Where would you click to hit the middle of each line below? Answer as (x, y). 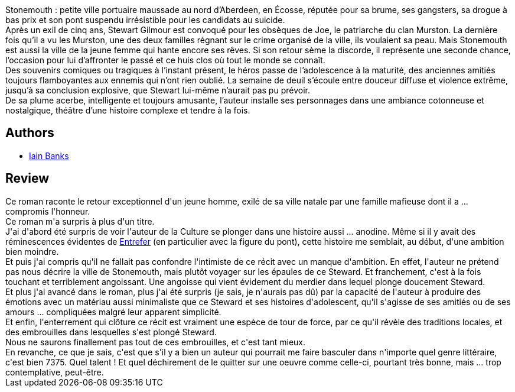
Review (27, 179)
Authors (30, 133)
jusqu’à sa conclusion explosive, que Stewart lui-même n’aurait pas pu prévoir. (158, 90)
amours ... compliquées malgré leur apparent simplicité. (113, 312)
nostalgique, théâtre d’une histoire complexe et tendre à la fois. (128, 110)
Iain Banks (49, 155)
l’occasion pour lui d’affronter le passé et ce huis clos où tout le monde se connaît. (165, 60)
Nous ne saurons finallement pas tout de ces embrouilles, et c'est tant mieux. (156, 342)
